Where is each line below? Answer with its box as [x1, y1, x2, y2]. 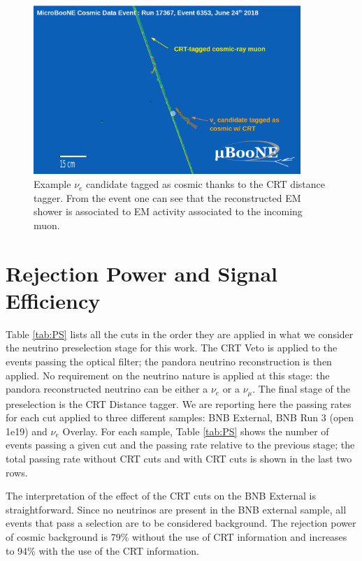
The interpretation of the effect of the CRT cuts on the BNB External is [6, 488, 316, 503]
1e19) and [6, 423, 48, 438]
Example [34, 177, 71, 191]
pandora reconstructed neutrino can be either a [6, 381, 208, 396]
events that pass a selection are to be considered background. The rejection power [6, 516, 356, 530]
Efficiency [6, 286, 101, 314]
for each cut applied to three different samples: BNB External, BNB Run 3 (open [6, 410, 354, 425]
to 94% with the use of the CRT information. [6, 543, 199, 558]
